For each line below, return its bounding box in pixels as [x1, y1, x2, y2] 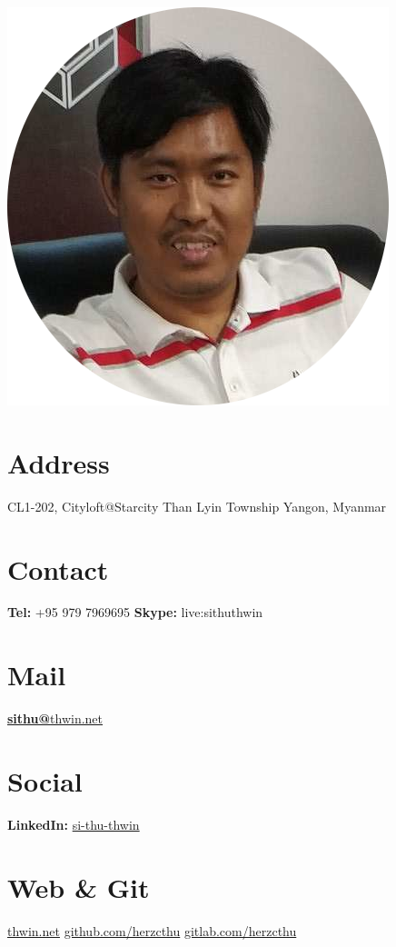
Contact [7, 550, 109, 587]
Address [7, 444, 110, 481]
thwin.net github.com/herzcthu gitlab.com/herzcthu [7, 921, 297, 940]
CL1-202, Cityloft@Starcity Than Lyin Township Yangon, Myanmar [7, 496, 387, 515]
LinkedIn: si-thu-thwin [7, 814, 140, 833]
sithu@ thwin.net [7, 709, 104, 728]
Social [7, 762, 83, 799]
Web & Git [7, 868, 150, 905]
